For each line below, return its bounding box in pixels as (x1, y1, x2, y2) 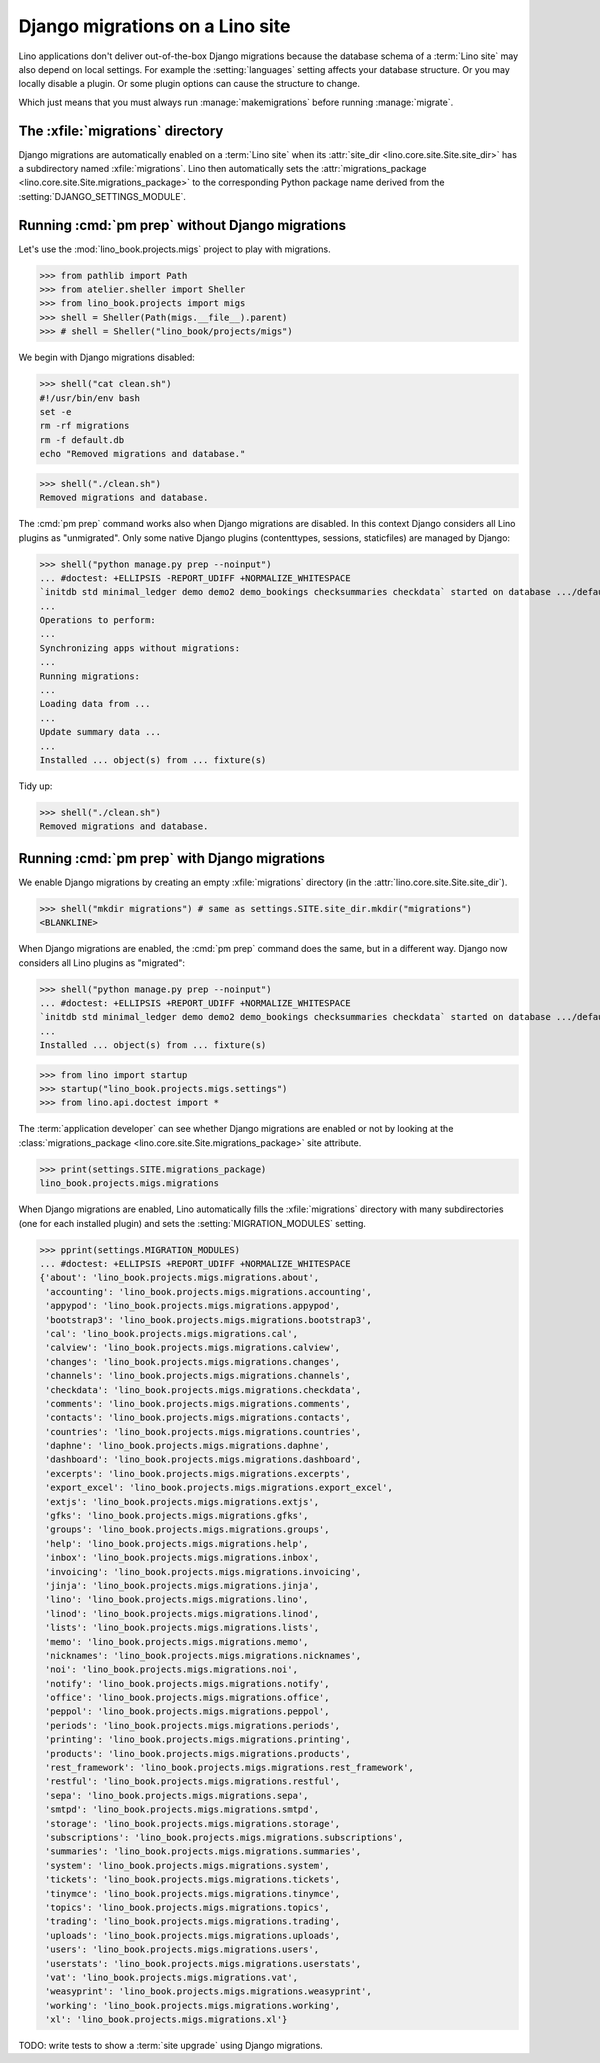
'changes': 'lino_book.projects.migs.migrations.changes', (45, 1356, 341, 1367)
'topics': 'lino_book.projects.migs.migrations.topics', (45, 1901, 330, 1913)
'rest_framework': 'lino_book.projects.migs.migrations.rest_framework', (45, 1762, 415, 1774)
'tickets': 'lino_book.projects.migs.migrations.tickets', (45, 1874, 341, 1885)
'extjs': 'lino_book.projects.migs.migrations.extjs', (45, 1496, 320, 1507)
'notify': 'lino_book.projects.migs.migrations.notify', (45, 1678, 330, 1689)
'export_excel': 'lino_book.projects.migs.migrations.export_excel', (45, 1482, 394, 1494)
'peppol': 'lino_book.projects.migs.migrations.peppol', (45, 1706, 330, 1717)
